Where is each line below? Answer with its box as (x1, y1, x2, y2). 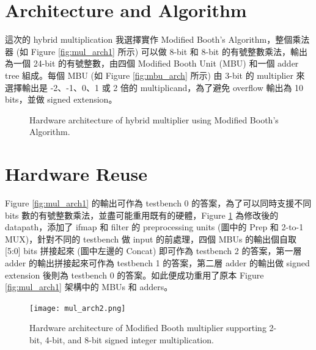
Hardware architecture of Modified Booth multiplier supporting (29, 321, 266, 334)
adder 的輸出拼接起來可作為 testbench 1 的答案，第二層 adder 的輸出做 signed (5, 256, 310, 269)
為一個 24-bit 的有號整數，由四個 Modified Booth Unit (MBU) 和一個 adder (5, 57, 299, 70)
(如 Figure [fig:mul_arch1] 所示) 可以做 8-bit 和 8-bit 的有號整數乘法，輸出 (16, 45, 307, 57)
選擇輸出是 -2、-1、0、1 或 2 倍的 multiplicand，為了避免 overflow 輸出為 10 (5, 81, 304, 93)
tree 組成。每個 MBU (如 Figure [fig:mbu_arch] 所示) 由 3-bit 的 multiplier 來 (5, 68, 305, 81)
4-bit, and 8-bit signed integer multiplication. (45, 334, 214, 346)
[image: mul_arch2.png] (29, 304, 126, 313)
